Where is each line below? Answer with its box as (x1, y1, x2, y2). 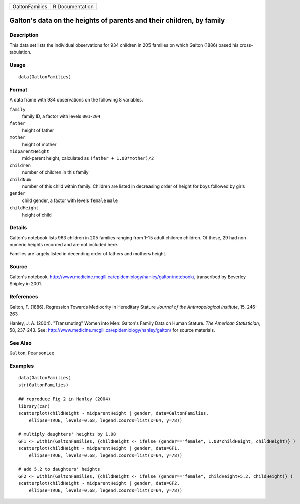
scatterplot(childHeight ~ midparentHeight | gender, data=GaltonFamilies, (18, 410, 209, 416)
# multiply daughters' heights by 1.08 (18, 431, 116, 437)
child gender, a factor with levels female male (22, 197, 118, 204)
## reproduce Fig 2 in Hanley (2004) (18, 396, 111, 402)
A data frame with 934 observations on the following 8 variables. (9, 97, 143, 103)
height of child (22, 212, 52, 218)
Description (9, 32, 39, 39)
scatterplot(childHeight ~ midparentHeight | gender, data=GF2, (18, 480, 180, 486)
